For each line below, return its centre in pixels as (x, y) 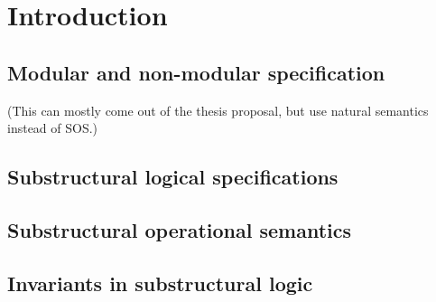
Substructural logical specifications (173, 177)
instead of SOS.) (53, 128)
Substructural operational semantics (180, 229)
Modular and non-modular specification (196, 72)
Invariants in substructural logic (160, 283)
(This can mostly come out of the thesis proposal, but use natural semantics (218, 110)
